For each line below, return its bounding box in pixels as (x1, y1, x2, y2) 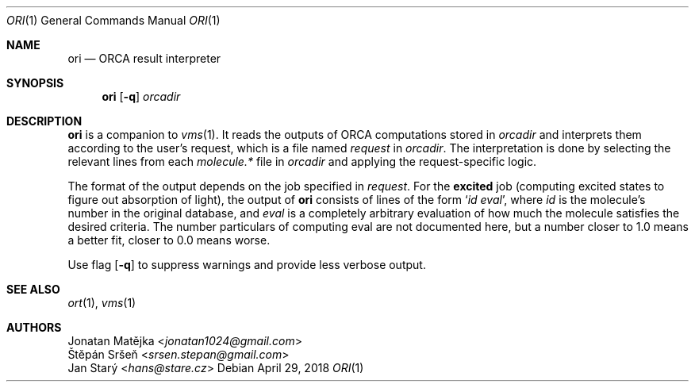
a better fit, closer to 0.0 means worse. (67, 233, 271, 247)
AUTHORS (6, 321, 62, 334)
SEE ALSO (6, 282, 60, 296)
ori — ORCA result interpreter (67, 52, 221, 65)
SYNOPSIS (6, 76, 64, 90)
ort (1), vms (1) (67, 296, 136, 309)
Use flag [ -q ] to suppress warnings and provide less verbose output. (67, 258, 426, 271)
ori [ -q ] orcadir (102, 90, 181, 103)
